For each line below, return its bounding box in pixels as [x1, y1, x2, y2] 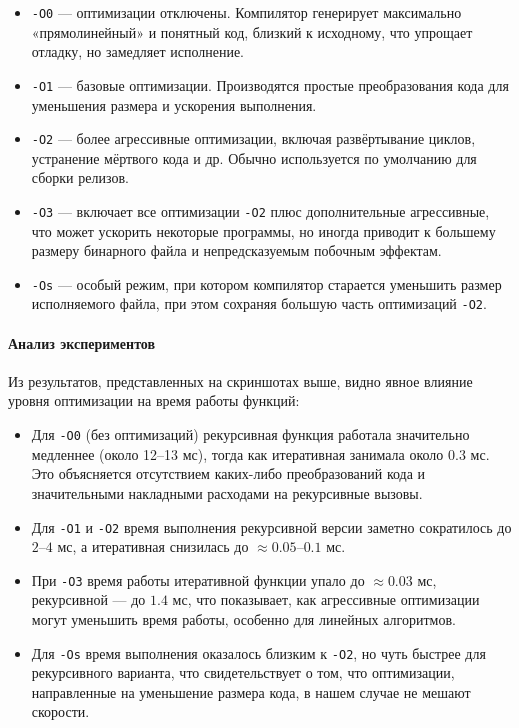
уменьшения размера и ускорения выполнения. [31, 94, 317, 115]
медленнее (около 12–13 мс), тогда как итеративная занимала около [31, 443, 444, 464]
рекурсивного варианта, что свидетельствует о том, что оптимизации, [31, 662, 455, 683]
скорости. [31, 701, 90, 722]
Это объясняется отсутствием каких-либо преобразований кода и [31, 463, 426, 484]
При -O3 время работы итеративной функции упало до [31, 569, 365, 590]
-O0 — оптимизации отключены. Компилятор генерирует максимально [31, 2, 462, 22]
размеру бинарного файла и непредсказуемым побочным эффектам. [31, 240, 442, 261]
